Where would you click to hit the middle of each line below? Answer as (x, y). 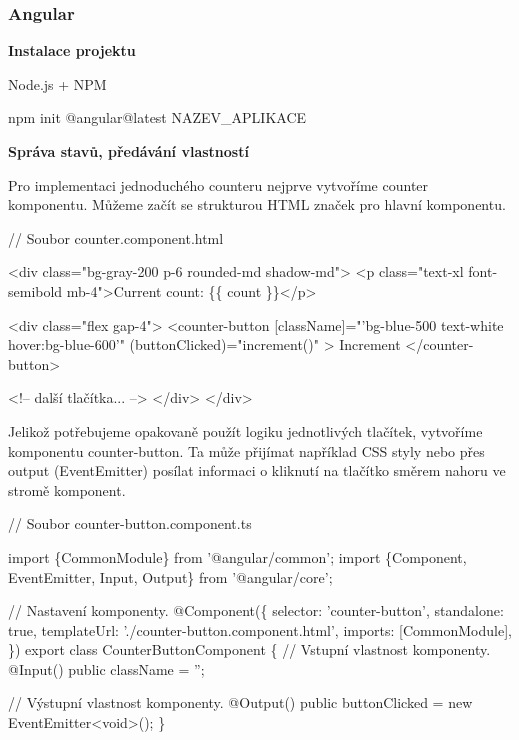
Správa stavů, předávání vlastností (128, 151)
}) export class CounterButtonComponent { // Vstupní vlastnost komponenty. (249, 649)
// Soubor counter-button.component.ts (130, 523)
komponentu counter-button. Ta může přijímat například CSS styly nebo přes (246, 450)
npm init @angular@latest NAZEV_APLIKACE (157, 117)
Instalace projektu (72, 50)
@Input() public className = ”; (106, 668)
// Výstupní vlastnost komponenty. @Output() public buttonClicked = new (240, 702)
